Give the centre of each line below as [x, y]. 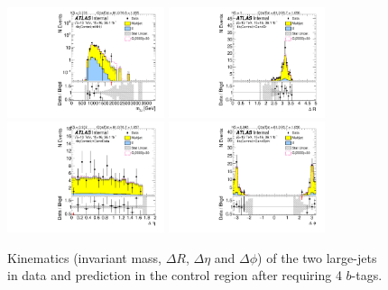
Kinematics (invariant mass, [84, 257]
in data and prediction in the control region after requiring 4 [175, 275]
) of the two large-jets [317, 257]
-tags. [367, 275]
